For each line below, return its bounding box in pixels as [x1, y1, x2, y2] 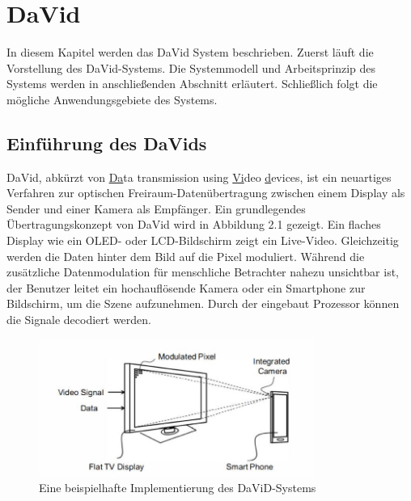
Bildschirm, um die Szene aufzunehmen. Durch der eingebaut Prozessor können [6, 295, 400, 312]
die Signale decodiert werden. [6, 311, 151, 328]
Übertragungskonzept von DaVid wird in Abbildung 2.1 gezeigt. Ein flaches [6, 216, 381, 233]
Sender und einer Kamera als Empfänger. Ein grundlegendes [6, 200, 306, 217]
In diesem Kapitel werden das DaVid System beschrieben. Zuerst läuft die [6, 44, 374, 61]
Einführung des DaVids [6, 130, 207, 155]
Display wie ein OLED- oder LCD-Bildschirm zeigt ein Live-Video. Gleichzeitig [6, 232, 399, 249]
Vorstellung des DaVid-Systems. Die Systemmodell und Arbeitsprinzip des [6, 59, 376, 76]
